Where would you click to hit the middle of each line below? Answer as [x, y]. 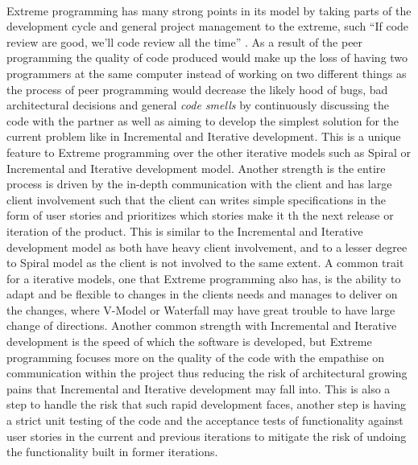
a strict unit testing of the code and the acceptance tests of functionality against [205, 420]
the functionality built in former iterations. [112, 452]
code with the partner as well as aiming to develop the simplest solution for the [203, 120]
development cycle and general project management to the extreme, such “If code [208, 26]
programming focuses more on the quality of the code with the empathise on [195, 357]
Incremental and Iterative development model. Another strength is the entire [196, 168]
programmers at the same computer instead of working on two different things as [207, 73]
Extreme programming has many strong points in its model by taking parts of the [209, 10]
